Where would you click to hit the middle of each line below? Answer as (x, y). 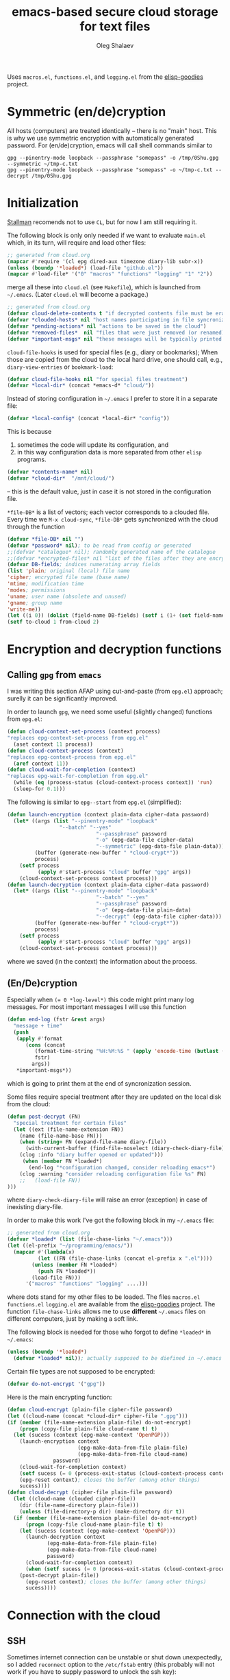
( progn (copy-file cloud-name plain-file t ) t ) (94, 1524)
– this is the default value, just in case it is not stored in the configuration (109, 491)
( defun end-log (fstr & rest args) (56, 1019)
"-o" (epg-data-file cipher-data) (145, 840)
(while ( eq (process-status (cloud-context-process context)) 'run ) (113, 783)
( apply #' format (39, 1038)
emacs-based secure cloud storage (115, 12)
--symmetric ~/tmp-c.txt (42, 164)
